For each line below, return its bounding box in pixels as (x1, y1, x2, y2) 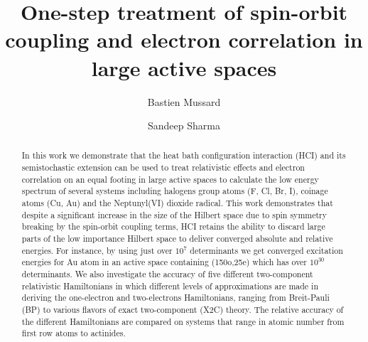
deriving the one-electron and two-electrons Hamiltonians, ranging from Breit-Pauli (21, 292, 330, 304)
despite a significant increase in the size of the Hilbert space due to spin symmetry (21, 208, 328, 220)
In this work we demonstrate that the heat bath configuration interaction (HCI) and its (21, 149, 346, 161)
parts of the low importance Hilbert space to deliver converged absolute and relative (21, 233, 333, 245)
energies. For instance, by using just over (21, 244, 173, 256)
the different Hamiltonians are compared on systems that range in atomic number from (21, 315, 345, 327)
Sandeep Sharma (148, 118, 220, 133)
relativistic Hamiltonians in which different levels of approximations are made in (21, 279, 319, 292)
